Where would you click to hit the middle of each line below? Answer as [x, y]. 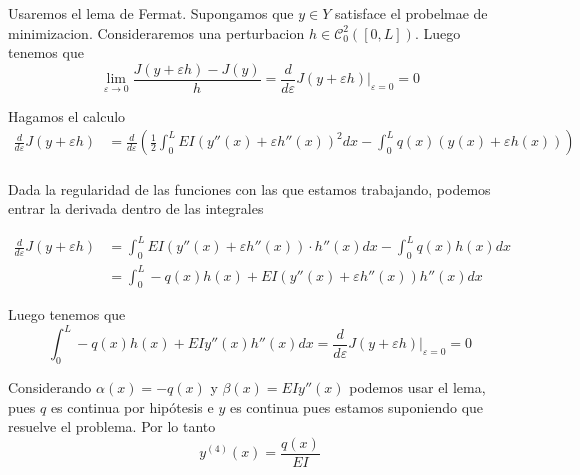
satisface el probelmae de [411, 13]
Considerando [50, 387]
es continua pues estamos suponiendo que [356, 406]
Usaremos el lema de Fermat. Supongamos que [151, 13]
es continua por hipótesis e [132, 406]
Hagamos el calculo [67, 115]
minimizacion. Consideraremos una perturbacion [156, 32]
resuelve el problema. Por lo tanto [112, 426]
